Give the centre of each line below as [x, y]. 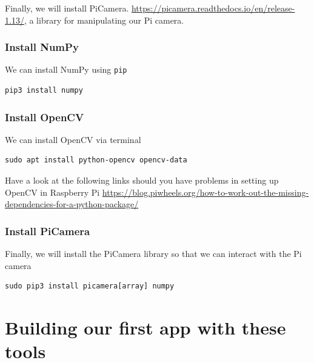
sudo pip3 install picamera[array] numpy [90, 286]
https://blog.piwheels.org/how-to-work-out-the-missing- [205, 192]
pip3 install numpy [44, 91]
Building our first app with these [145, 328]
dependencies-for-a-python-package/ [72, 204]
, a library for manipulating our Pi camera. [104, 20]
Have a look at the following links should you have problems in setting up [142, 180]
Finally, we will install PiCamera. [67, 8]
